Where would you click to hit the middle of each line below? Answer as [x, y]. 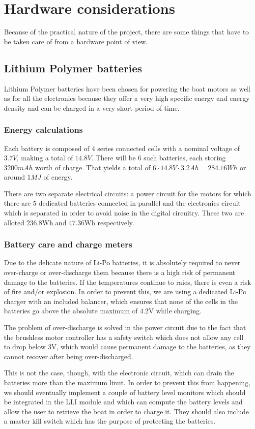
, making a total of [45, 158]
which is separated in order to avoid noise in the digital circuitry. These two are [124, 213]
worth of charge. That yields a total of [93, 167]
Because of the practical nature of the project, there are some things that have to [127, 32]
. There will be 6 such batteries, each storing [159, 158]
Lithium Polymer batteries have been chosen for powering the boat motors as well [127, 88]
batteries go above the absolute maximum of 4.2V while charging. [103, 311]
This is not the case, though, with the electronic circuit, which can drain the [119, 373]
